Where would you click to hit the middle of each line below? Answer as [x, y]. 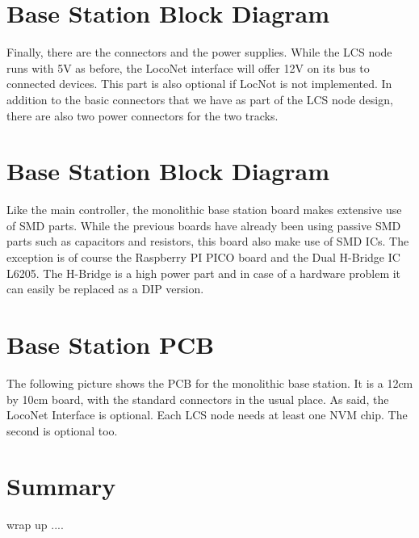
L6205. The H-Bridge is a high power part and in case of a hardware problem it [204, 273]
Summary [61, 486]
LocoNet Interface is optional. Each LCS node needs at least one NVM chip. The [207, 415]
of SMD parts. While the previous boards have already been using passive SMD [204, 225]
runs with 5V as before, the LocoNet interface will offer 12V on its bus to [188, 67]
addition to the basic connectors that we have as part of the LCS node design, [200, 99]
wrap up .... [35, 525]
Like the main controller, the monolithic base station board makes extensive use [204, 210]
